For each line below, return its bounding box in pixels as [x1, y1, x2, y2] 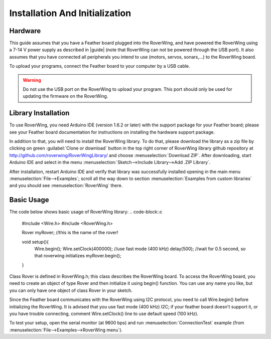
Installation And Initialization [9, 8, 131, 19]
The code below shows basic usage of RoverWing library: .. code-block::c [9, 209, 163, 215]
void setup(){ [22, 239, 49, 245]
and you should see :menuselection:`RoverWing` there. [9, 183, 123, 189]
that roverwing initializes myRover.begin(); [34, 253, 121, 259]
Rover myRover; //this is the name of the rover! [22, 230, 118, 236]
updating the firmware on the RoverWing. [23, 93, 108, 99]
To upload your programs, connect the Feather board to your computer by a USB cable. [9, 63, 190, 69]
